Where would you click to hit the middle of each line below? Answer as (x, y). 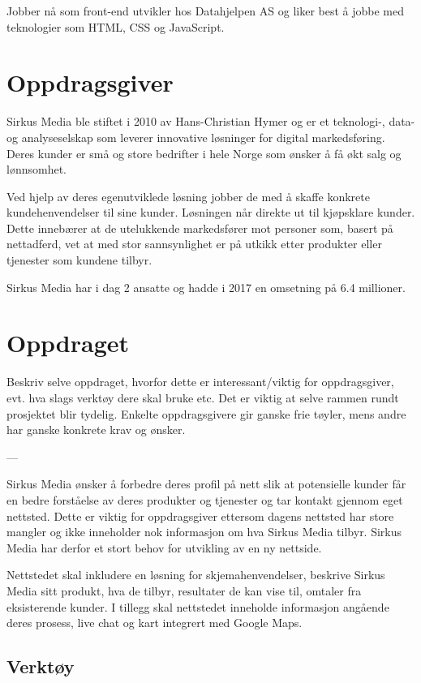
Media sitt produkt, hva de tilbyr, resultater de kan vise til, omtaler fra (184, 590)
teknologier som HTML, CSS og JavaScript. (116, 26)
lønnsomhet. (37, 169)
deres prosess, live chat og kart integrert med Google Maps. (155, 623)
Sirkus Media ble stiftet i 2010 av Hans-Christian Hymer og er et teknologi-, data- (211, 121)
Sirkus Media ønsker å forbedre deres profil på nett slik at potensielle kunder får (206, 484)
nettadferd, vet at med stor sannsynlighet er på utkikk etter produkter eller (194, 244)
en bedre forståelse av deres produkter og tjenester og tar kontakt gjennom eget (205, 499)
